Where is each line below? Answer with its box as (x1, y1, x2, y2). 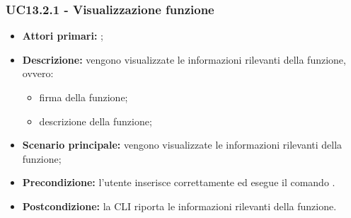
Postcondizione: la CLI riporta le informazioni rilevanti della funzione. (22, 198, 337, 213)
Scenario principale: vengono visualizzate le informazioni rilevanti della (22, 137, 343, 152)
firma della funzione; (39, 90, 128, 104)
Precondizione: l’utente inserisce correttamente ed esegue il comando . (22, 175, 335, 190)
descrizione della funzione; (39, 113, 152, 128)
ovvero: (22, 66, 54, 81)
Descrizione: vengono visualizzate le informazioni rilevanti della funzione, (22, 52, 346, 67)
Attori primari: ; (22, 28, 103, 43)
